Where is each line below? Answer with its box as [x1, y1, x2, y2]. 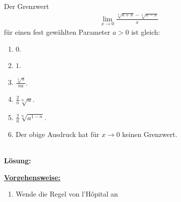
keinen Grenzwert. [122, 129, 178, 139]
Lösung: [4, 155, 31, 166]
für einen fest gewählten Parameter [4, 26, 111, 37]
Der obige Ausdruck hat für [15, 129, 100, 139]
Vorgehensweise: [4, 172, 60, 182]
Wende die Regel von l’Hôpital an [15, 189, 118, 199]
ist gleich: [131, 26, 160, 37]
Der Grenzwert [4, 1, 49, 11]
